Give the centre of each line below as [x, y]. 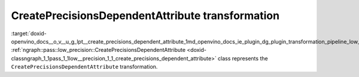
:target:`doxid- [29, 33]
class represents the [243, 58]
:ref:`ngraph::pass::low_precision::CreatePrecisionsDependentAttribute [98, 50]
